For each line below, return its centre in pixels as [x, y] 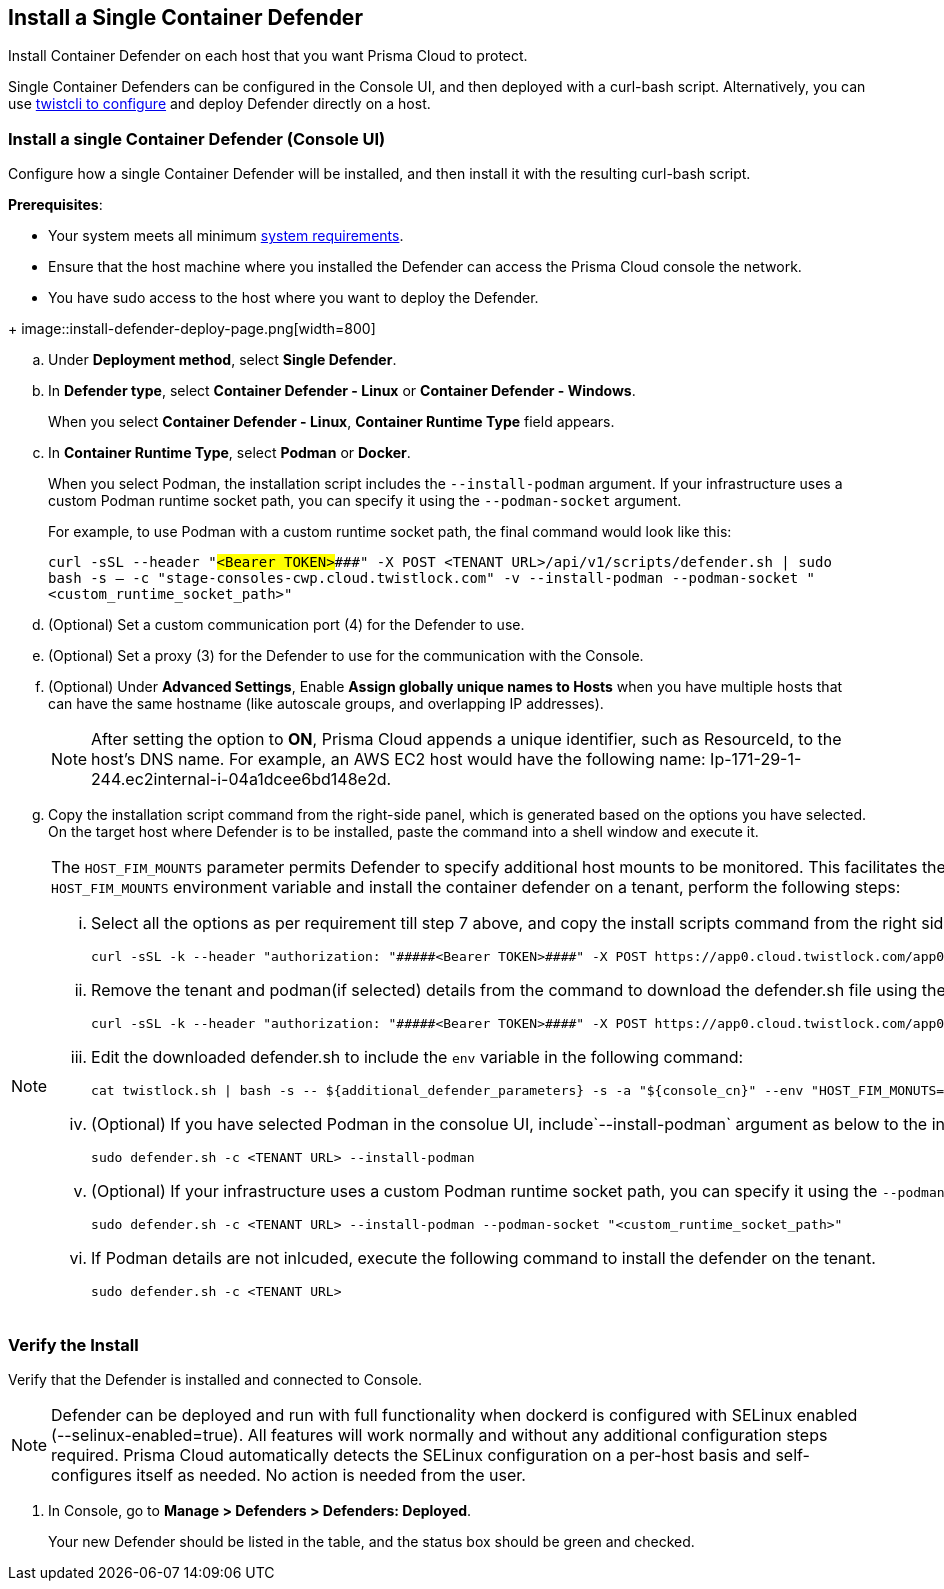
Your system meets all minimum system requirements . [226, 236]
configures [91, 1474]
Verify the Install [73, 1344]
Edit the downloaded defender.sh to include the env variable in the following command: [417, 1057]
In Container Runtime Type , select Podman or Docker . [229, 453]
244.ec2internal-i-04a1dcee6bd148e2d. [241, 779]
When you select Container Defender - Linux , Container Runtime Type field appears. [331, 422]
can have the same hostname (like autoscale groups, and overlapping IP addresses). [326, 704]
